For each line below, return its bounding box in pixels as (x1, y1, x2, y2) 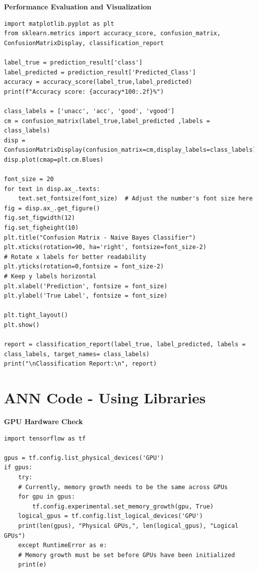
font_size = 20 (4, 176, 54, 183)
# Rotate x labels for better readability (4, 253, 146, 260)
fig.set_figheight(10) (4, 224, 79, 232)
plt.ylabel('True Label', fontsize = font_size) (4, 292, 168, 300)
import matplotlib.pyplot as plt (4, 20, 114, 27)
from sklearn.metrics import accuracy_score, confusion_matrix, (4, 30, 221, 37)
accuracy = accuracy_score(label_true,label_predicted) (4, 78, 193, 86)
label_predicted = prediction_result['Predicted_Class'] (4, 68, 196, 76)
